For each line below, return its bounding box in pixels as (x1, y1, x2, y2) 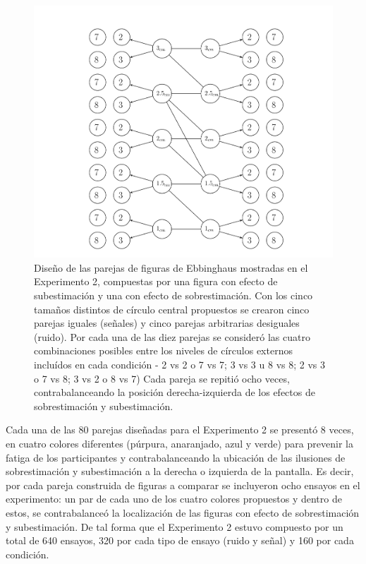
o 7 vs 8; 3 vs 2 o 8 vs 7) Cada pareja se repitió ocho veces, (34, 371, 290, 385)
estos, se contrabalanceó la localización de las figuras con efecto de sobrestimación (6, 505, 360, 520)
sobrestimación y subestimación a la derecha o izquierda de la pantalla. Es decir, (6, 464, 354, 479)
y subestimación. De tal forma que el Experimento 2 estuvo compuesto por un (6, 519, 343, 534)
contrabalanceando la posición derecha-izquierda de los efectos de (34, 385, 315, 400)
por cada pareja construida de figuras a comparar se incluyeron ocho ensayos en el (6, 477, 360, 492)
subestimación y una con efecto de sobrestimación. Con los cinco (34, 288, 313, 303)
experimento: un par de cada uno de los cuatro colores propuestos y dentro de (6, 491, 342, 506)
